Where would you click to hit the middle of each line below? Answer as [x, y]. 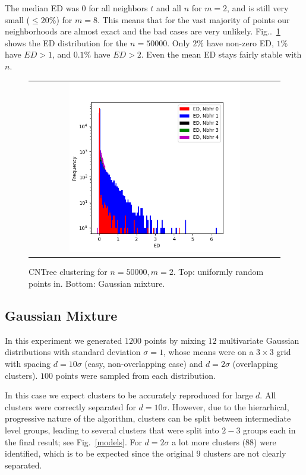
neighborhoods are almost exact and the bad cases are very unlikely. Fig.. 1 [143, 31]
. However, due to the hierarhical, [228, 406]
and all [168, 8]
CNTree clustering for [68, 272]
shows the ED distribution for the [66, 42]
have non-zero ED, [240, 42]
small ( [18, 19]
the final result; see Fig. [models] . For [73, 441]
